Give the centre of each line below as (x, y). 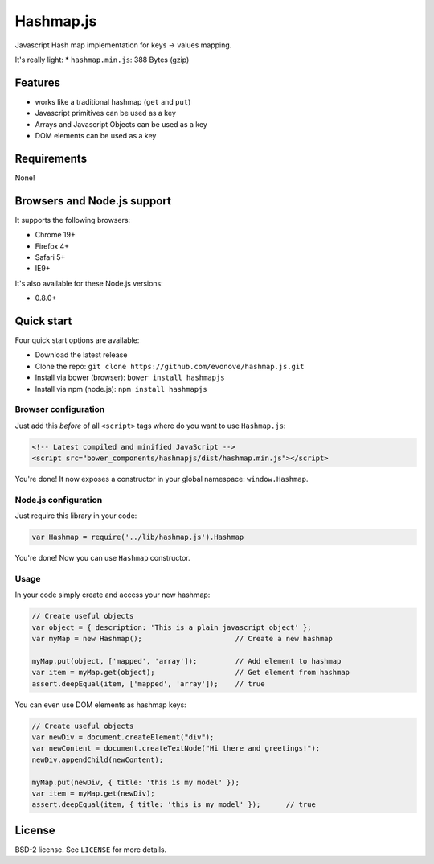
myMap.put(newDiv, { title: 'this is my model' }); (136, 782)
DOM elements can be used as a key (96, 136)
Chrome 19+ (55, 235)
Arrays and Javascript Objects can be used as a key (121, 124)
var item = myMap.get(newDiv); (94, 794)
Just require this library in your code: (76, 516)
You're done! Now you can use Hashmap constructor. (102, 558)
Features (37, 82)
